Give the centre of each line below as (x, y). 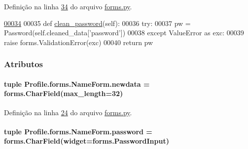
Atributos (24, 64)
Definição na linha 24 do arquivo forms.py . (68, 112)
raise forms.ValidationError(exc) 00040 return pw (79, 42)
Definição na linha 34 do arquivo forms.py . (68, 6)
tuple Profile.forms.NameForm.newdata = (77, 84)
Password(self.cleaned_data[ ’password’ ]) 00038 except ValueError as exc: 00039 (124, 33)
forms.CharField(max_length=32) (64, 93)
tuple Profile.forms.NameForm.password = (78, 131)
